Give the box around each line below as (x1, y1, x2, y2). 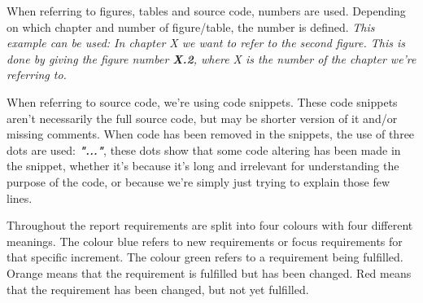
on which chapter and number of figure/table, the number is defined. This (7, 18, 375, 35)
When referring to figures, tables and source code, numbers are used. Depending (7, 2, 406, 19)
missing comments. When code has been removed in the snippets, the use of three (7, 125, 415, 143)
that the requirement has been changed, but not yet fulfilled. (7, 280, 309, 297)
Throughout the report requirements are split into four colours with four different (7, 217, 413, 234)
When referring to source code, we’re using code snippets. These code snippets (7, 93, 398, 110)
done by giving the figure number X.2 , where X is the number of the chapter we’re (7, 50, 416, 67)
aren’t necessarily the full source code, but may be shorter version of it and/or (7, 109, 398, 126)
